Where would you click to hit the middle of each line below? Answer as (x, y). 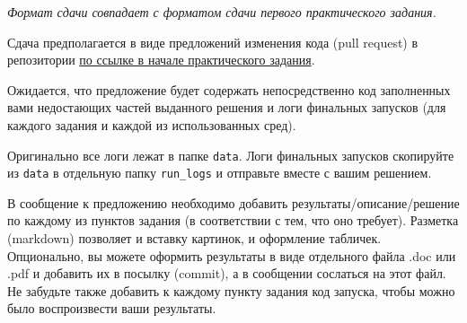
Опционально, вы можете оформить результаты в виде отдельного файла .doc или (232, 255)
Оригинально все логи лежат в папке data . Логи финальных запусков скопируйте (231, 155)
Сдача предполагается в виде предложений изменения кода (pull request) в (213, 42)
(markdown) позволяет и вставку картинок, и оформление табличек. (194, 238)
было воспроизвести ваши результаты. (112, 308)
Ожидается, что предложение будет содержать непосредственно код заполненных (229, 89)
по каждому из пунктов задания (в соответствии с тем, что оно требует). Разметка (233, 220)
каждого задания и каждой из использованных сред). (152, 124)
